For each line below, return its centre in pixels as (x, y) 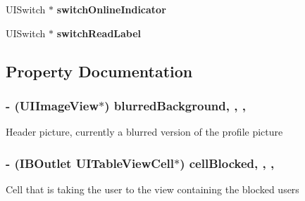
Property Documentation (99, 71)
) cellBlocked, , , (227, 163)
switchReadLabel (99, 33)
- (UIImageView (52, 105)
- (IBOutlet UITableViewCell (90, 163)
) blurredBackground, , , (175, 105)
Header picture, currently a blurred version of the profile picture (144, 132)
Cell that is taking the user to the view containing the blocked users (152, 189)
